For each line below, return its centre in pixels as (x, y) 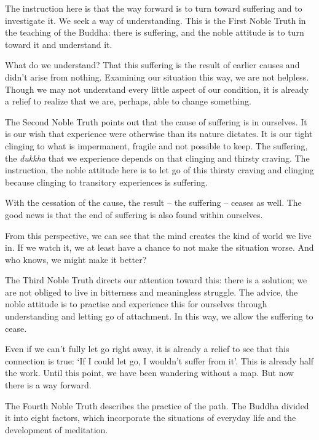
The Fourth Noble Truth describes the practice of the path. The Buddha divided (157, 405)
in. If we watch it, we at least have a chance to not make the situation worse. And (159, 247)
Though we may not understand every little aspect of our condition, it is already (157, 89)
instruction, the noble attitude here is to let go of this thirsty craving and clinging (159, 170)
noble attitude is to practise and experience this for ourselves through (136, 304)
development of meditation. (57, 429)
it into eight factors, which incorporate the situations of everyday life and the (151, 418)
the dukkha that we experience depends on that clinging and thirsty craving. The (157, 158)
